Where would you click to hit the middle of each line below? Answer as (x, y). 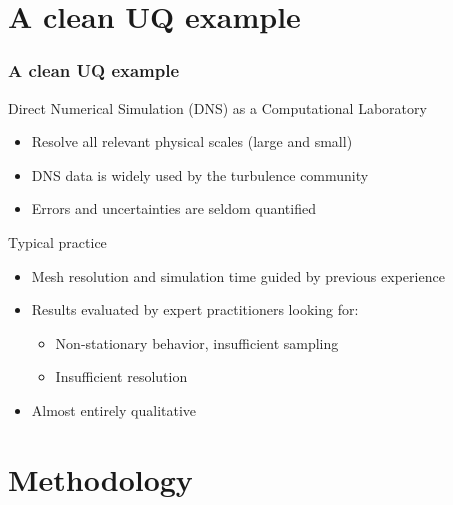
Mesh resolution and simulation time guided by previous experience (238, 275)
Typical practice (57, 241)
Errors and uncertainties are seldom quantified (173, 208)
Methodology (100, 478)
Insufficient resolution (121, 376)
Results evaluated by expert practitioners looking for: (195, 309)
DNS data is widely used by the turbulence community (200, 174)
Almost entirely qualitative (114, 409)
